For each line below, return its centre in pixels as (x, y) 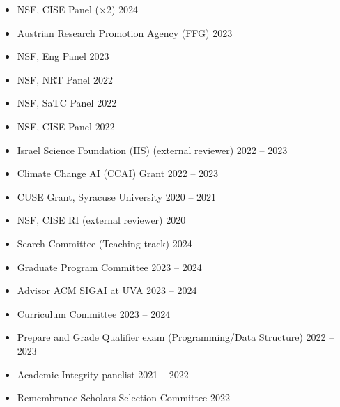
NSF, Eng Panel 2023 (63, 56)
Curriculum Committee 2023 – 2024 (94, 313)
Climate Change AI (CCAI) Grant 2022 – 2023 (118, 173)
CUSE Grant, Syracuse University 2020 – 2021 (117, 196)
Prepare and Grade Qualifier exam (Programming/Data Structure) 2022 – (176, 337)
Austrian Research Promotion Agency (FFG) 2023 (125, 32)
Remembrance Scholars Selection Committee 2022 (123, 398)
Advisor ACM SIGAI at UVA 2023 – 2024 (107, 290)
